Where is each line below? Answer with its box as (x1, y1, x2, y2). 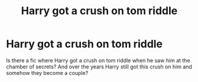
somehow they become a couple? (6, 69, 89, 76)
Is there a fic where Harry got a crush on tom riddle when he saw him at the (6, 57, 190, 64)
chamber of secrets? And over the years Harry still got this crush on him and (6, 63, 192, 70)
